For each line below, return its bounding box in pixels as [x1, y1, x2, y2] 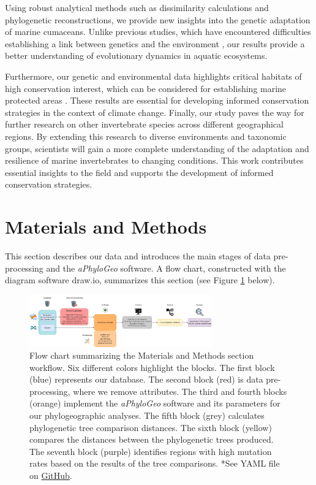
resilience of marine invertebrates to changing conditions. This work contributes [5, 154, 304, 167]
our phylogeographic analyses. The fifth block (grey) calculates [29, 409, 265, 422]
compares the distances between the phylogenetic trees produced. [29, 433, 274, 446]
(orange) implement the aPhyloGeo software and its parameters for [29, 397, 280, 410]
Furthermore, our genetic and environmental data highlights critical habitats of [5, 69, 302, 82]
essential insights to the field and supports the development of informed [5, 166, 274, 178]
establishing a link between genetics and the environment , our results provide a [5, 37, 305, 50]
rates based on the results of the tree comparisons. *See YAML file [29, 457, 280, 470]
